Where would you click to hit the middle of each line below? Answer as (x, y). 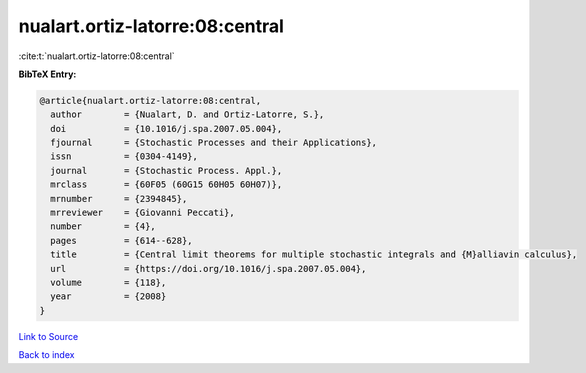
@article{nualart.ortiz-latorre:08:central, (150, 100)
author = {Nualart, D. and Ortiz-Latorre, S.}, (187, 114)
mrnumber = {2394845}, (119, 198)
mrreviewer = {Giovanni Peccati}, (142, 213)
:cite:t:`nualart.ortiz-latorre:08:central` (96, 56)
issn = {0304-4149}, (124, 156)
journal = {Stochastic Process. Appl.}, (166, 170)
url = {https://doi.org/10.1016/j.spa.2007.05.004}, (208, 268)
